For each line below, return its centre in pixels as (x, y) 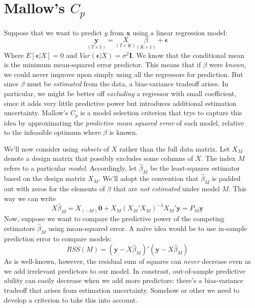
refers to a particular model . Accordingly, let (70, 168)
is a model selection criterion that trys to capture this (161, 113)
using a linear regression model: (180, 32)
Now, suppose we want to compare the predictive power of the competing (114, 218)
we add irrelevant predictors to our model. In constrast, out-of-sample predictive (125, 270)
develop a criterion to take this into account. (71, 299)
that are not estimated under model (167, 189)
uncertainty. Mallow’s (36, 113)
